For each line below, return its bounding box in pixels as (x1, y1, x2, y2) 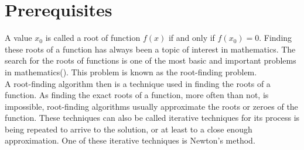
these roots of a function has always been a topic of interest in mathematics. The (5, 43, 296, 55)
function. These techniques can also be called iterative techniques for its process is (5, 111, 300, 124)
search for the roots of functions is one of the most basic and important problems (5, 54, 296, 67)
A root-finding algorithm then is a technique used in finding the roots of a (5, 77, 271, 89)
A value (5, 32, 32, 44)
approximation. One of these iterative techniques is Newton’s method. (5, 134, 255, 146)
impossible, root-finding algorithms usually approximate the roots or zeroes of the (5, 100, 298, 112)
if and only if (168, 32, 215, 44)
